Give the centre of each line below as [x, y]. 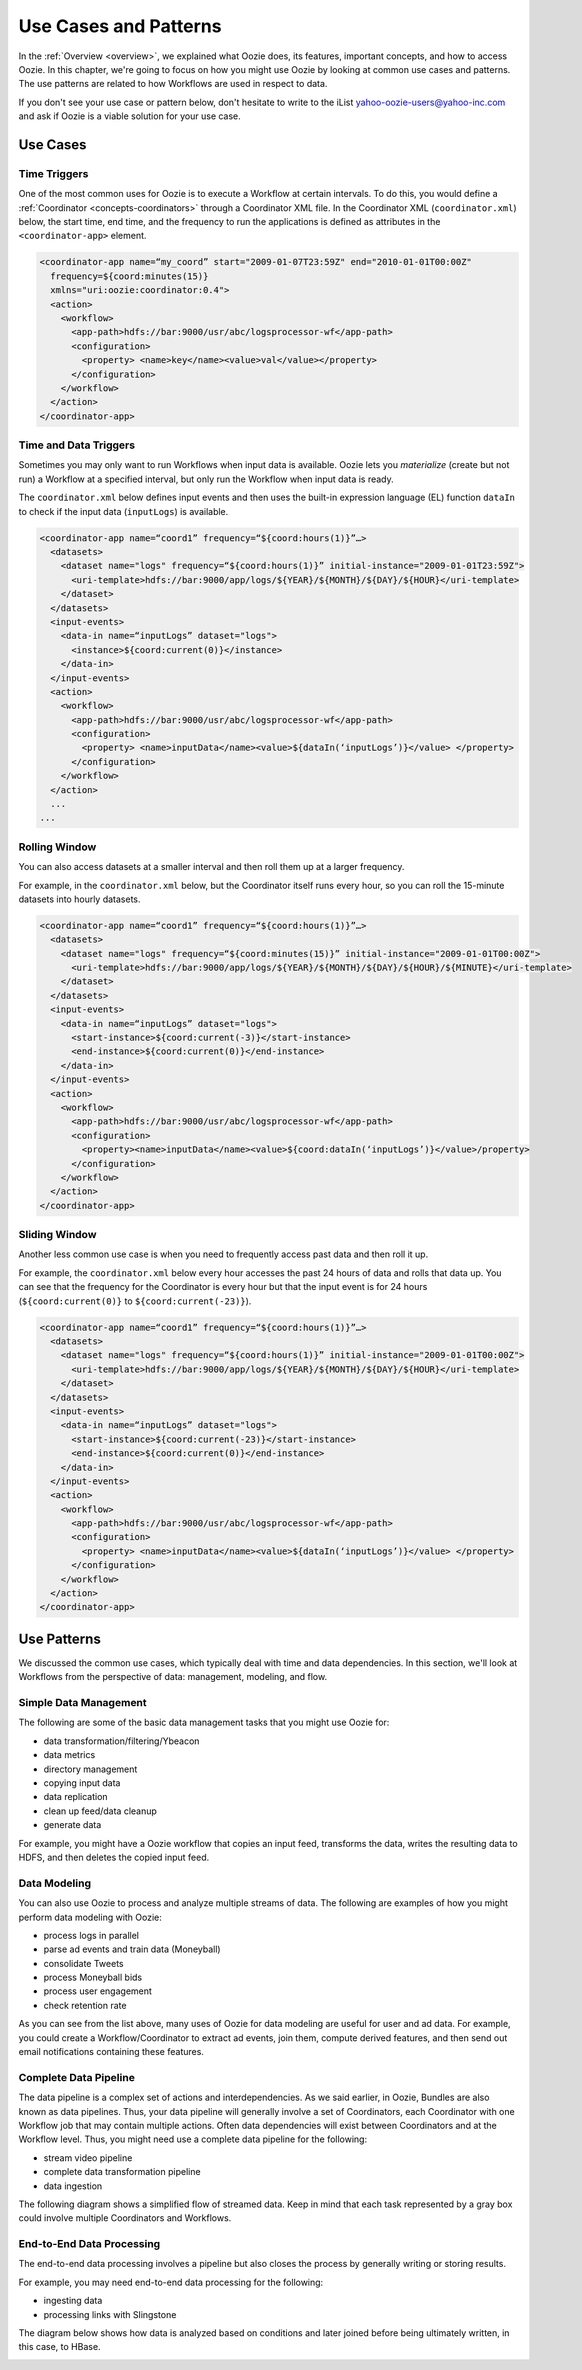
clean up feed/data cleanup [100, 1811]
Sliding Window [57, 1235]
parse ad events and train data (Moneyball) [132, 1949]
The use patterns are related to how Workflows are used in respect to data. [173, 84]
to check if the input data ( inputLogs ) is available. [123, 511]
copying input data [82, 1783]
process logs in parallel [91, 1935]
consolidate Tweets [83, 1963]
